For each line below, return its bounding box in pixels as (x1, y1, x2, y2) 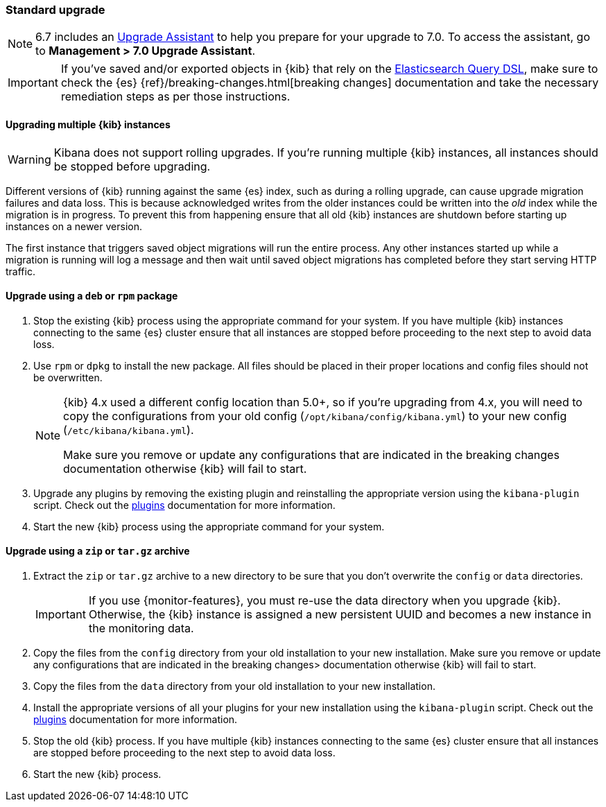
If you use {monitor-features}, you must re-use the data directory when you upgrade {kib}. (88, 593, 561, 608)
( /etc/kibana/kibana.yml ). (63, 422, 194, 437)
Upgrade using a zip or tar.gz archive (6, 545, 190, 557)
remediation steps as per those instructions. (60, 89, 291, 104)
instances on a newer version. (6, 220, 142, 232)
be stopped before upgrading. (53, 159, 211, 173)
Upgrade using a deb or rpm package (6, 290, 178, 302)
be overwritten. (33, 371, 103, 383)
